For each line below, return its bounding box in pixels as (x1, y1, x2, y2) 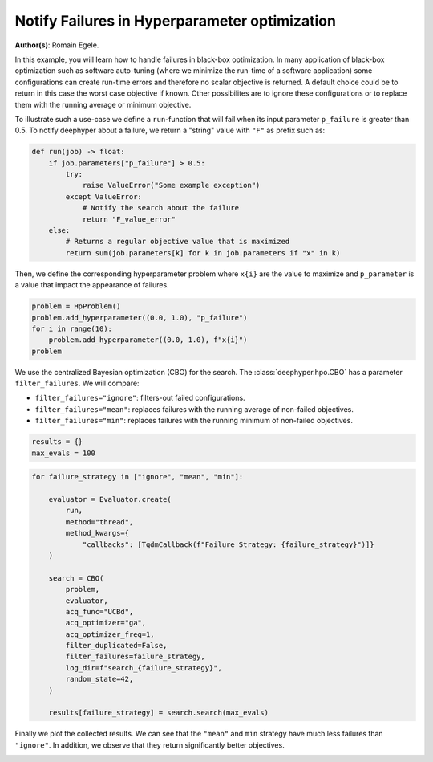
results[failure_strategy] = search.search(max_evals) (48, 708, 269, 718)
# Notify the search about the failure (82, 203, 240, 213)
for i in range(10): (31, 324, 112, 333)
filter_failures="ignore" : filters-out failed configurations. (34, 393, 245, 403)
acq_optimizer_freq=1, (65, 630, 156, 638)
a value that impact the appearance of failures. (14, 280, 169, 290)
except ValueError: (65, 192, 142, 201)
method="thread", (65, 517, 134, 526)
